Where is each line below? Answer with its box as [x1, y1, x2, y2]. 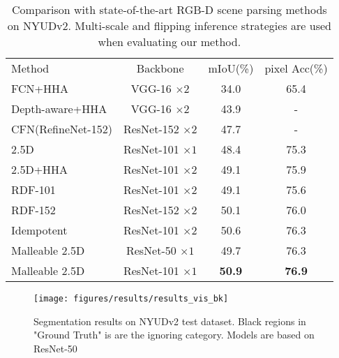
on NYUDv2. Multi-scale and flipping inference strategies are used [7, 17, 331, 33]
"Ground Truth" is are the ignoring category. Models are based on [33, 327, 315, 342]
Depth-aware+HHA [11, 100, 107, 117]
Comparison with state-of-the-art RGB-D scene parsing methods [12, 1, 327, 17]
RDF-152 [11, 202, 56, 218]
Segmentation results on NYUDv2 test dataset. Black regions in [33, 313, 306, 328]
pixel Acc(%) [264, 60, 328, 76]
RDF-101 [11, 181, 56, 197]
